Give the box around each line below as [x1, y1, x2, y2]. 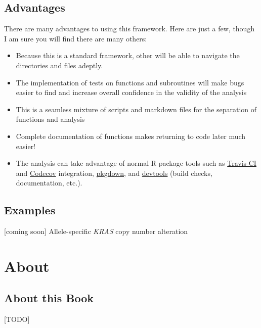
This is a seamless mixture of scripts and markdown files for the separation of [16, 104, 257, 114]
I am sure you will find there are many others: [4, 33, 147, 43]
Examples [4, 202, 56, 218]
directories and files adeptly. [16, 60, 103, 70]
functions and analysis [16, 114, 85, 124]
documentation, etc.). [16, 177, 82, 188]
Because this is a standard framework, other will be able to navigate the [16, 50, 240, 61]
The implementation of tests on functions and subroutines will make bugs [16, 77, 244, 87]
